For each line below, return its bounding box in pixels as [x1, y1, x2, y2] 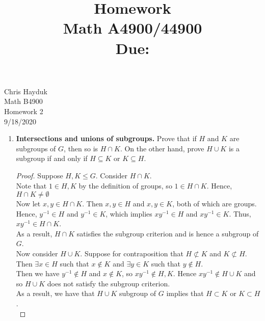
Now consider [16, 248, 58, 259]
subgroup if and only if [16, 153, 88, 164]
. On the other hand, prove [120, 143, 204, 153]
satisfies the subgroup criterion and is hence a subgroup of [76, 228, 259, 238]
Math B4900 [4, 96, 43, 106]
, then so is [64, 143, 98, 153]
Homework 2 [4, 105, 43, 116]
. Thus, [229, 208, 251, 219]
